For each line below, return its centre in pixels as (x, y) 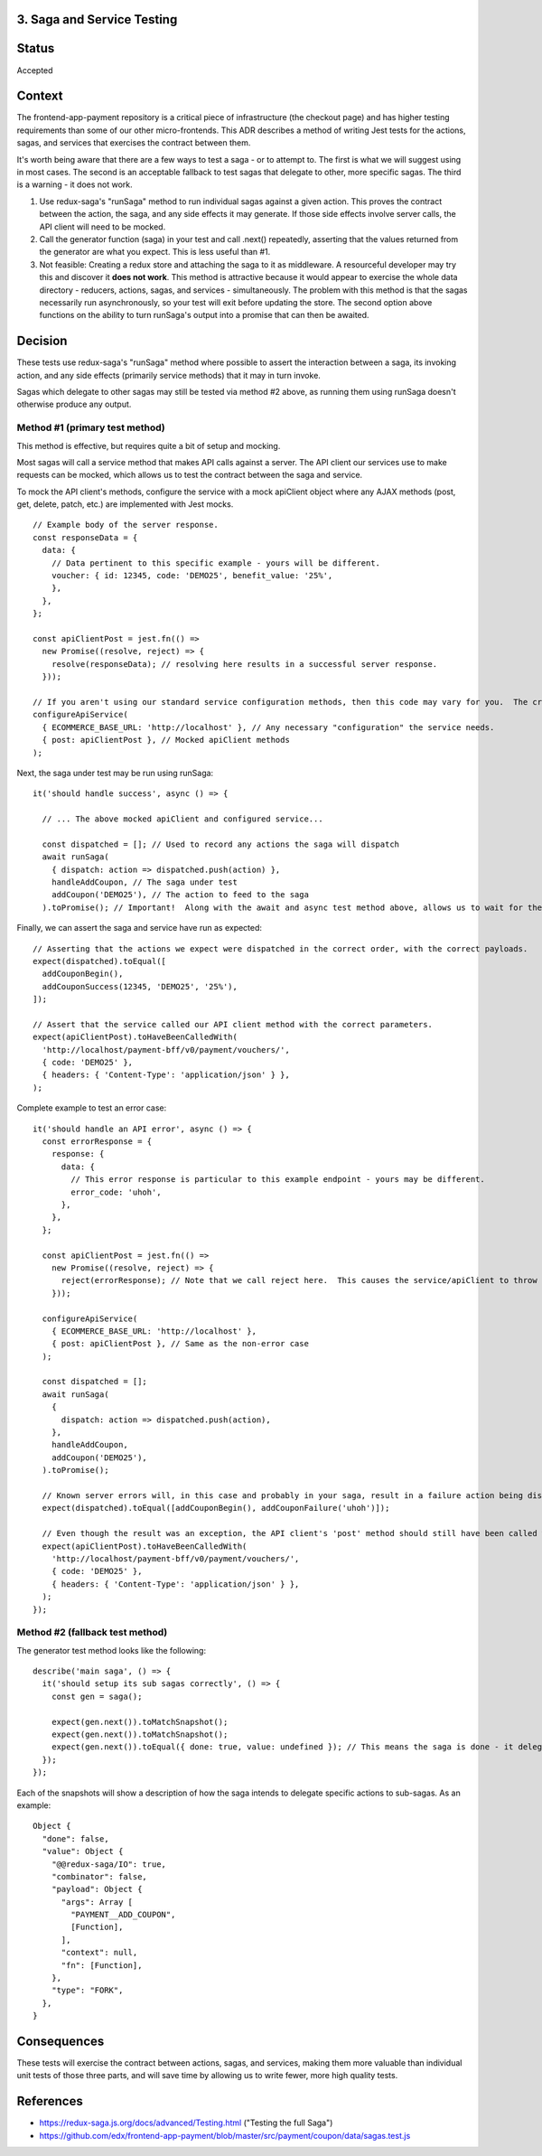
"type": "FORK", (87, 1991)
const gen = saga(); (97, 1696)
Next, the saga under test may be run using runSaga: (115, 773)
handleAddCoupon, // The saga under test (145, 882)
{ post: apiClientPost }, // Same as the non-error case (180, 1344)
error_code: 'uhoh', (116, 1192)
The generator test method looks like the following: (112, 1650)
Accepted (35, 70)
